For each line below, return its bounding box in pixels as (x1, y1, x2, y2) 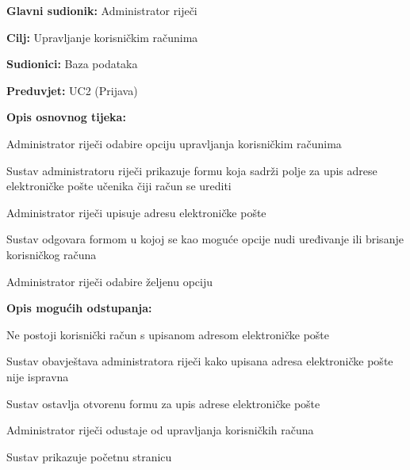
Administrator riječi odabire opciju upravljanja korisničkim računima (6, 135, 342, 151)
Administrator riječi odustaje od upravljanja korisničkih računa (6, 422, 314, 438)
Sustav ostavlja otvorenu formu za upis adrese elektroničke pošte (6, 395, 320, 411)
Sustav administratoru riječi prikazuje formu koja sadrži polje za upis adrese (6, 162, 377, 178)
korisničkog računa (6, 246, 97, 262)
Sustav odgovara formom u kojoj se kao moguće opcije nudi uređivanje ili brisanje (6, 231, 404, 247)
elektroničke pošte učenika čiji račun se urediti (6, 178, 232, 194)
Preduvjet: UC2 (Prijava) (6, 82, 138, 98)
